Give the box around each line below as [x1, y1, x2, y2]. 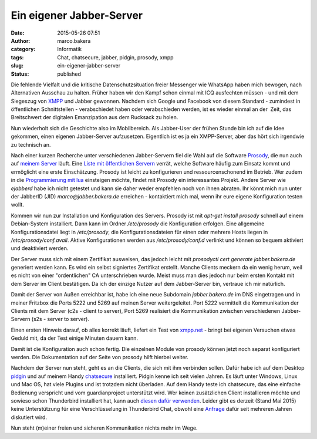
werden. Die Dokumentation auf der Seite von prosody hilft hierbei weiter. [11, 354, 189, 360]
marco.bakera [57, 37, 91, 44]
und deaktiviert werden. [11, 245, 69, 252]
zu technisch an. [11, 141, 51, 148]
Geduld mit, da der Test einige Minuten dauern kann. [11, 335, 138, 342]
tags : [11, 53, 24, 61]
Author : [11, 37, 31, 44]
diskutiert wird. [11, 414, 47, 421]
